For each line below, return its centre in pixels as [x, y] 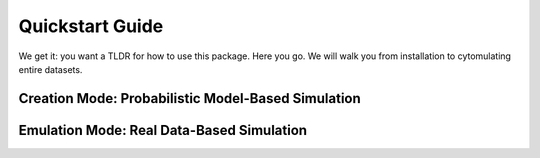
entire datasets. [50, 69]
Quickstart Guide [91, 26]
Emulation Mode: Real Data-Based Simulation [163, 130]
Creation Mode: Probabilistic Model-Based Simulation [190, 98]
